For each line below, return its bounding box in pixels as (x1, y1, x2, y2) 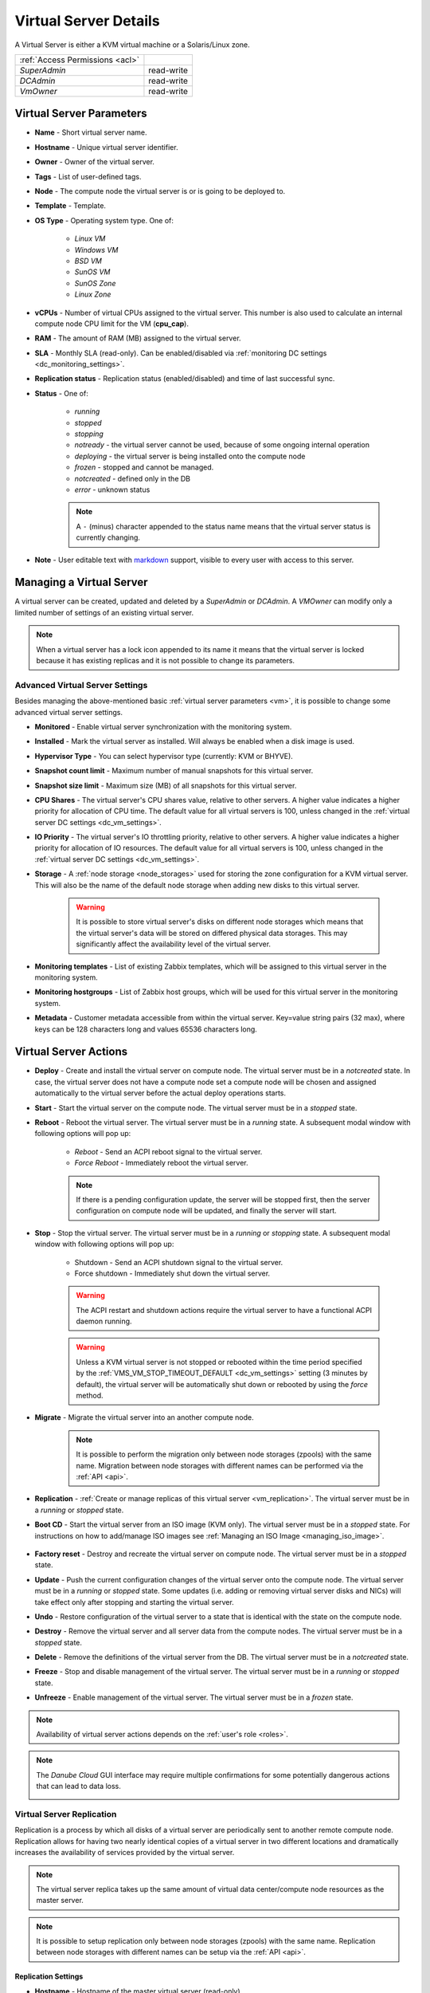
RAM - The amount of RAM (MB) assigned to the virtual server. (34, 333, 242, 343)
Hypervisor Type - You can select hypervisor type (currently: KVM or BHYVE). (34, 751, 294, 761)
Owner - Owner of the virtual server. (34, 157, 155, 167)
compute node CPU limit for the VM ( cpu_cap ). (34, 319, 189, 328)
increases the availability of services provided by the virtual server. (14, 1848, 235, 1857)
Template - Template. (34, 201, 107, 210)
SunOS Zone (74, 278, 116, 288)
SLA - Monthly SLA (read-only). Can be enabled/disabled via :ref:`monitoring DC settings (34, 348, 327, 358)
